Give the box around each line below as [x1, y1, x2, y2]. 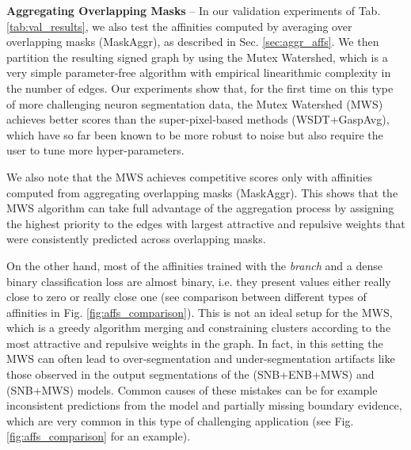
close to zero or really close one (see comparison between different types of [6, 288, 367, 305]
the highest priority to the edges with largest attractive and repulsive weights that [6, 215, 405, 231]
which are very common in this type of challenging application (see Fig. [6, 412, 354, 429]
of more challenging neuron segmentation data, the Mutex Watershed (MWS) [6, 95, 383, 112]
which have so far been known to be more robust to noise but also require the [6, 126, 383, 143]
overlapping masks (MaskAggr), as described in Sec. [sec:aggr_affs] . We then [6, 33, 379, 50]
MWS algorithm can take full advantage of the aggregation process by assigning [6, 200, 394, 216]
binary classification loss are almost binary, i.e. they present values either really [6, 273, 391, 289]
